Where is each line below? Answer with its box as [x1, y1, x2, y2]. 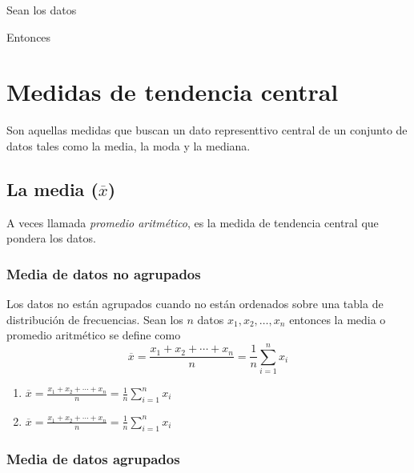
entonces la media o [289, 311, 386, 327]
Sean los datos [6, 2, 77, 18]
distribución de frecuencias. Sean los [6, 311, 183, 327]
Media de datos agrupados [6, 448, 180, 468]
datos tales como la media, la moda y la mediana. [6, 137, 251, 154]
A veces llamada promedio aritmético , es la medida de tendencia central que [6, 214, 379, 230]
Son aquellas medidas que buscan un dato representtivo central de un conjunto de [6, 122, 408, 138]
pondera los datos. [6, 230, 96, 247]
